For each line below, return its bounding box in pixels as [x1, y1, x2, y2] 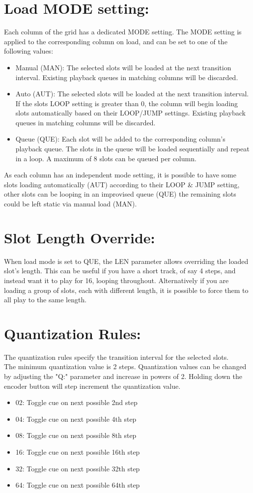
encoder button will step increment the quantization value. [4, 380, 181, 391]
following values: [4, 46, 54, 56]
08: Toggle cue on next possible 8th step [15, 430, 137, 440]
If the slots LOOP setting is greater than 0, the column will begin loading [15, 98, 238, 108]
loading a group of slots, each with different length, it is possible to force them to [4, 285, 249, 295]
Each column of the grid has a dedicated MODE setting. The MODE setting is [4, 27, 242, 37]
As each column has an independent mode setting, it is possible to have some [4, 170, 236, 180]
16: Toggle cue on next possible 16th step [15, 447, 140, 457]
